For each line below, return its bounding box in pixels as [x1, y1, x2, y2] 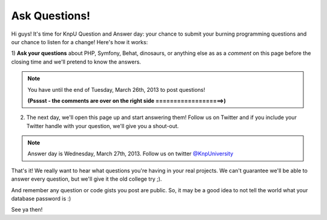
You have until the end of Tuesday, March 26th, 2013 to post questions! [27, 86, 205, 93]
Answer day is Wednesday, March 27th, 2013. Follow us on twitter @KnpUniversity [27, 150, 234, 157]
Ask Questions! [11, 9, 91, 22]
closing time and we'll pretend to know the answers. [11, 58, 142, 65]
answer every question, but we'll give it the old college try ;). [11, 175, 162, 183]
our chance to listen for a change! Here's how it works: [11, 38, 148, 45]
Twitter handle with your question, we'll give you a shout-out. [26, 122, 179, 129]
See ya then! [11, 206, 43, 213]
